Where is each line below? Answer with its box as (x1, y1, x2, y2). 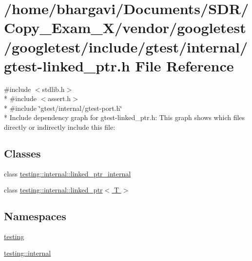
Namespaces (4, 209, 66, 224)
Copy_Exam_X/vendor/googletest (4, 17, 246, 37)
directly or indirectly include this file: (4, 122, 116, 132)
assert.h (48, 93, 71, 104)
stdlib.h (42, 84, 65, 94)
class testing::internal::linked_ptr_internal (4, 168, 131, 178)
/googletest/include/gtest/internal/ (4, 36, 248, 56)
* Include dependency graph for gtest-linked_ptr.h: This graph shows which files (4, 112, 245, 122)
